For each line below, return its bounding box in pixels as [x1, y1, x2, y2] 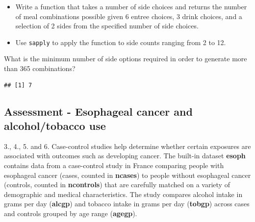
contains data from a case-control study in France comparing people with [4, 160, 224, 170]
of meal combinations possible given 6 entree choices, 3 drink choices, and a [15, 11, 242, 21]
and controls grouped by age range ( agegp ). [4, 208, 137, 218]
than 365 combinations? [4, 63, 76, 74]
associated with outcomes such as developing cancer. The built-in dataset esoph [4, 150, 246, 161]
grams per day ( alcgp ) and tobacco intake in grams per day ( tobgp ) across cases [4, 198, 250, 209]
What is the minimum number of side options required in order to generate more [4, 53, 247, 64]
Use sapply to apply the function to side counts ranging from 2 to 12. [15, 37, 226, 47]
